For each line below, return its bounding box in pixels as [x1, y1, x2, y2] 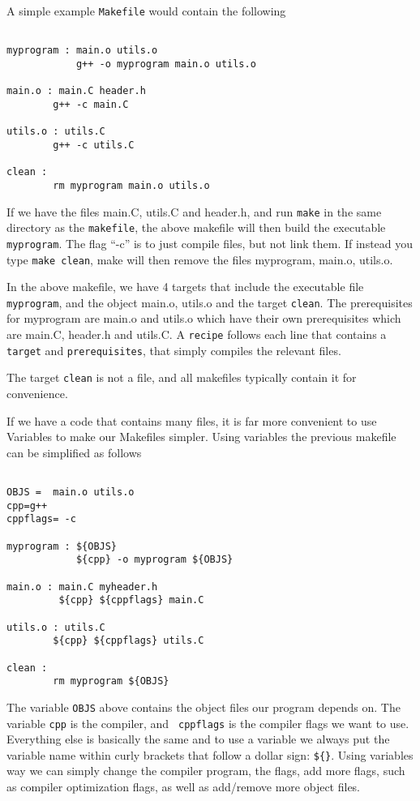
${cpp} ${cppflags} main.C [58, 594, 204, 606]
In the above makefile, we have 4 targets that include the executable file [6, 278, 364, 295]
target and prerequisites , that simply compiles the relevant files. [6, 341, 341, 358]
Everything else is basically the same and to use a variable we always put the [6, 730, 390, 747]
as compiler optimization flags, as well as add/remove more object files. [6, 778, 361, 795]
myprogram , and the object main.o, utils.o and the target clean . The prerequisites [6, 293, 413, 311]
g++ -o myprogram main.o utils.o [75, 58, 256, 70]
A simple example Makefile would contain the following [6, 2, 286, 19]
